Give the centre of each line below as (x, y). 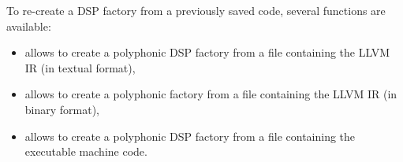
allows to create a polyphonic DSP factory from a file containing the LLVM (207, 52)
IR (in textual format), (80, 67)
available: (29, 26)
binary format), (62, 109)
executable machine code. (86, 151)
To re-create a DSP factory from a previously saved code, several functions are (196, 10)
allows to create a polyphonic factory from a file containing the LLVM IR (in (211, 94)
